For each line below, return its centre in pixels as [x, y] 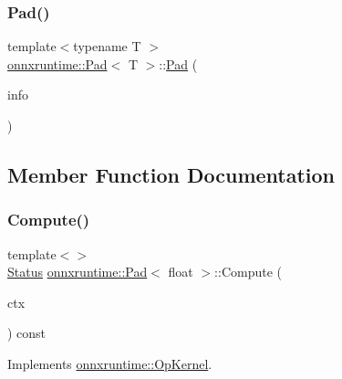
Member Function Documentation [171, 174]
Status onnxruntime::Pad [78, 272]
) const [27, 333]
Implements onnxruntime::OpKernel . [110, 363]
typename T [107, 46]
